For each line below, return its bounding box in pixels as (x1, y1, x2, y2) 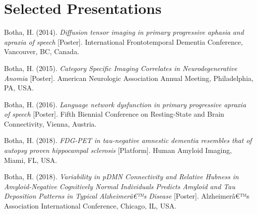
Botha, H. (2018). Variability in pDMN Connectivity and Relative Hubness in (4, 171, 239, 182)
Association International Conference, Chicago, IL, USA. (4, 201, 177, 211)
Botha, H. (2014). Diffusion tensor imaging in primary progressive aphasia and (4, 27, 244, 37)
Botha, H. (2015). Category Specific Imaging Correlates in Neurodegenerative (4, 63, 237, 73)
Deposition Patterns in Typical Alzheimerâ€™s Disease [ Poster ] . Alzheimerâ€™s (4, 191, 250, 201)
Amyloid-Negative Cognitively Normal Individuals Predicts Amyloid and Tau (4, 181, 235, 191)
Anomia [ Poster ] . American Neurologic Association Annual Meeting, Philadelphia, (4, 72, 254, 83)
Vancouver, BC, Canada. (4, 46, 79, 57)
